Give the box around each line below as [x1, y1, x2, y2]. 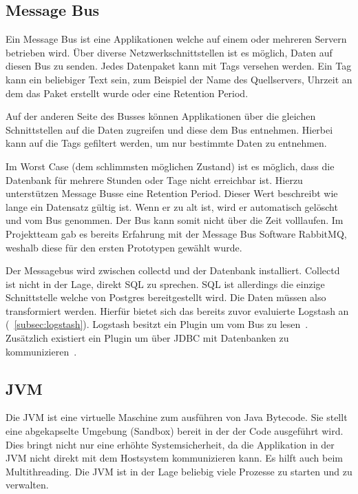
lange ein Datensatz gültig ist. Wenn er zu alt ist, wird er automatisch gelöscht [6, 199, 338, 214]
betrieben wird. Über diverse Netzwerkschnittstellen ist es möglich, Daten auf [6, 45, 333, 59]
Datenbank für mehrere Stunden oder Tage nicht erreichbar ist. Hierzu [6, 172, 303, 187]
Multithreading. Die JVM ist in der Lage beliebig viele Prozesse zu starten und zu [6, 464, 352, 478]
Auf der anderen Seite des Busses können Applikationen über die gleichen [6, 109, 316, 123]
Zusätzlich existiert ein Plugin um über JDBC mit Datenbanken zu [6, 331, 289, 345]
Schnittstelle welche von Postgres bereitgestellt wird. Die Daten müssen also [6, 290, 326, 305]
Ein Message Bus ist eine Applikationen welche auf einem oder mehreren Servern [6, 32, 347, 46]
